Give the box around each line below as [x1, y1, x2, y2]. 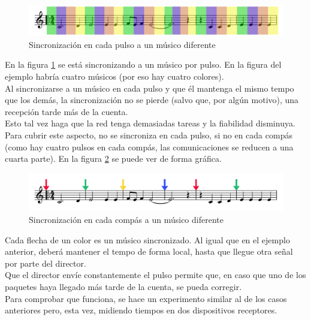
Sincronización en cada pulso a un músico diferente [29, 38, 216, 50]
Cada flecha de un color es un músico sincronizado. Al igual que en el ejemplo [5, 233, 290, 246]
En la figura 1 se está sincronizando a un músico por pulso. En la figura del [5, 58, 282, 71]
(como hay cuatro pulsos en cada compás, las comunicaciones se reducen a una [5, 140, 294, 153]
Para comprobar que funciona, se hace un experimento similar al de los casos [5, 292, 287, 304]
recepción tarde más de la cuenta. [5, 105, 128, 117]
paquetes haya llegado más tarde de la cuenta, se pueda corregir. [5, 280, 242, 293]
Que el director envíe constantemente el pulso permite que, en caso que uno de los [5, 268, 306, 281]
